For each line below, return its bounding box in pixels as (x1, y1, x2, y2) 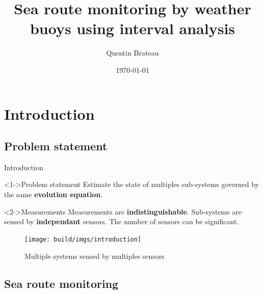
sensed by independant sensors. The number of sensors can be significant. (4, 216, 239, 227)
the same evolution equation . (4, 189, 103, 200)
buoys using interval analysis (30, 18, 235, 39)
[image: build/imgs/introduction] (24, 235, 142, 243)
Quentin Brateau (106, 47, 159, 58)
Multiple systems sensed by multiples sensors (24, 250, 165, 261)
